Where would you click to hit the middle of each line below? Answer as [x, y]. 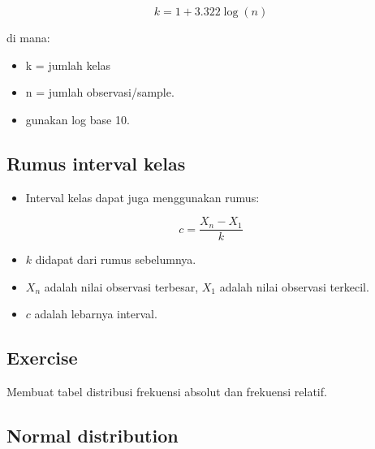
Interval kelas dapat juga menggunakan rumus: [142, 197]
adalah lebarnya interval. [96, 314]
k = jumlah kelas [68, 65]
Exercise [42, 358]
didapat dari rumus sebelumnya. [116, 259]
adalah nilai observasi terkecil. [294, 286]
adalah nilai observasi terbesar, [121, 286]
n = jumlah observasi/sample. [100, 92]
